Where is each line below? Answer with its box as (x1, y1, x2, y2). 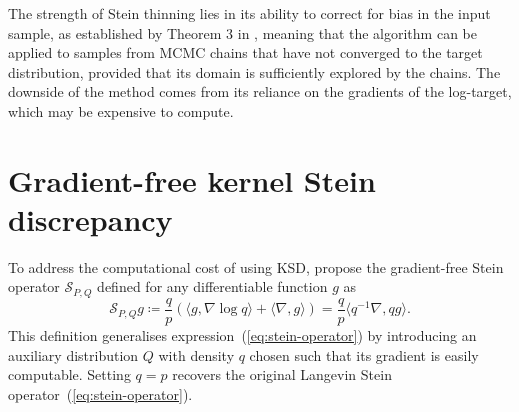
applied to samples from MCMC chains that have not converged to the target (8, 42, 483, 63)
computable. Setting (8, 364, 131, 385)
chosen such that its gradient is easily (249, 344, 479, 365)
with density (158, 344, 235, 365)
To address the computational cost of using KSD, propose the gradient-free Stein (8, 256, 504, 277)
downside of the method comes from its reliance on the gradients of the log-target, (8, 81, 512, 102)
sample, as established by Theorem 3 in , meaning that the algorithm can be (8, 22, 477, 43)
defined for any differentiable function (97, 276, 328, 297)
